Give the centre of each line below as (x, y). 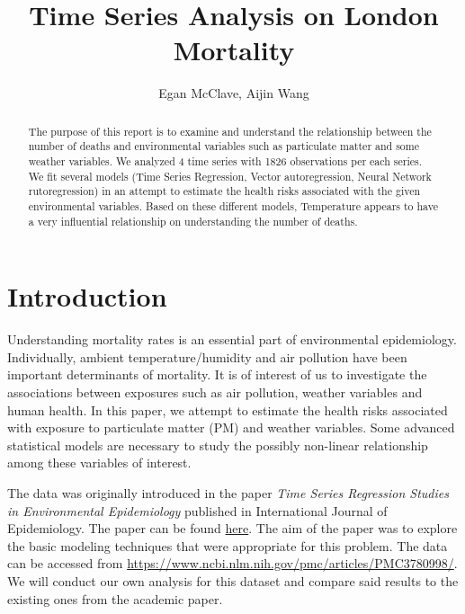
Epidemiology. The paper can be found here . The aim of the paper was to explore (232, 528)
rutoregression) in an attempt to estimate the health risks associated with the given (224, 191)
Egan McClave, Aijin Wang (234, 93)
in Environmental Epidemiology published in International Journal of (197, 510)
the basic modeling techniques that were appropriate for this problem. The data (228, 545)
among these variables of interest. (99, 463)
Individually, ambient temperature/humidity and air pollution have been (207, 356)
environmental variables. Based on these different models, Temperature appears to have (233, 205)
